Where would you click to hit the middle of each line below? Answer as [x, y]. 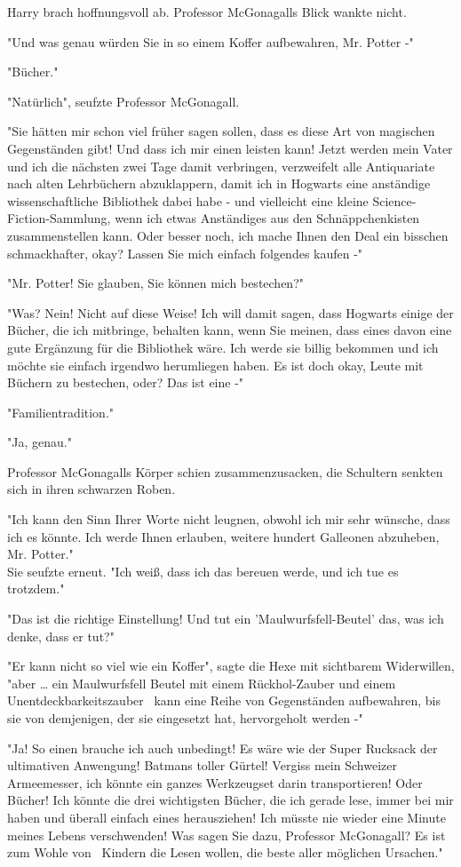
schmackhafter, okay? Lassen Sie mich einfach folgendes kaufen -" [185, 253]
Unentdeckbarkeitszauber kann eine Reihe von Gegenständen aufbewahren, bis [224, 700]
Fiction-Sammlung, [59, 218]
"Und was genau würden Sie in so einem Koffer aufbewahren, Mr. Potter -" [211, 41]
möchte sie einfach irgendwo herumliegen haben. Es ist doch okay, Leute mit [215, 365]
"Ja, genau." [40, 442]
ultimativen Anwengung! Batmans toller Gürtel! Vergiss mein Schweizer [202, 765]
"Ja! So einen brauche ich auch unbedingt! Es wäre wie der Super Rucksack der [223, 748]
